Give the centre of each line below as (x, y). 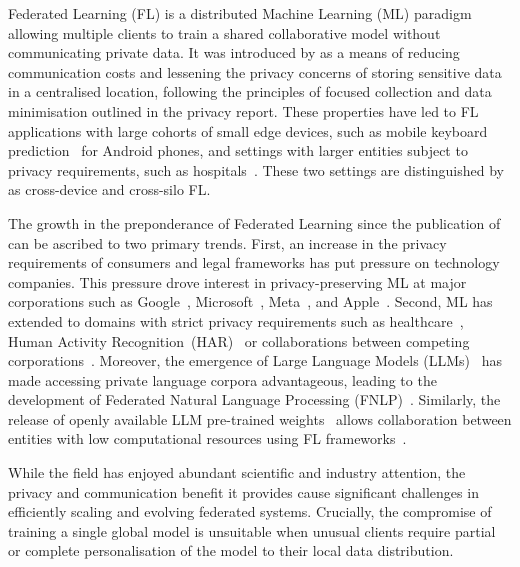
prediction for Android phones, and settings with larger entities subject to (238, 150)
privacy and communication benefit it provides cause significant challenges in (243, 491)
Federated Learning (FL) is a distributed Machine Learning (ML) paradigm (240, 13)
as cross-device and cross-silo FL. (109, 189)
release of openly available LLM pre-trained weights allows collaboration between (260, 418)
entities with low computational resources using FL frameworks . (207, 438)
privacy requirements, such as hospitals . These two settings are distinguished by (256, 169)
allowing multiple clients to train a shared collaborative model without (224, 32)
